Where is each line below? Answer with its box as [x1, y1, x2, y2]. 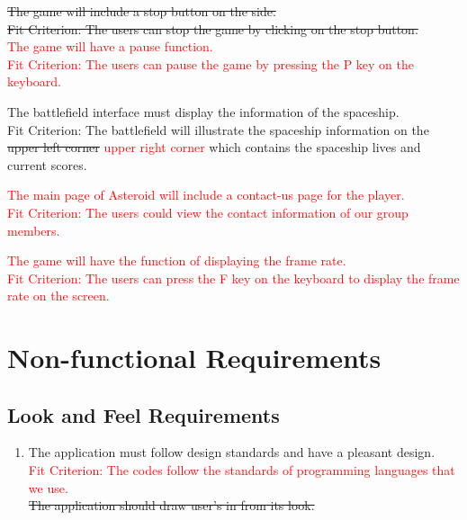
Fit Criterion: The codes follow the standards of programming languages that [28, 461, 455, 480]
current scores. [7, 155, 87, 174]
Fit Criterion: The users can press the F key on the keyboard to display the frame [7, 268, 460, 287]
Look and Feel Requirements [7, 400, 280, 428]
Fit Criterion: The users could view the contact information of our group [7, 202, 409, 221]
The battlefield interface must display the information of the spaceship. [7, 102, 400, 121]
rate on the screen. [7, 286, 110, 305]
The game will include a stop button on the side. [7, 2, 276, 20]
